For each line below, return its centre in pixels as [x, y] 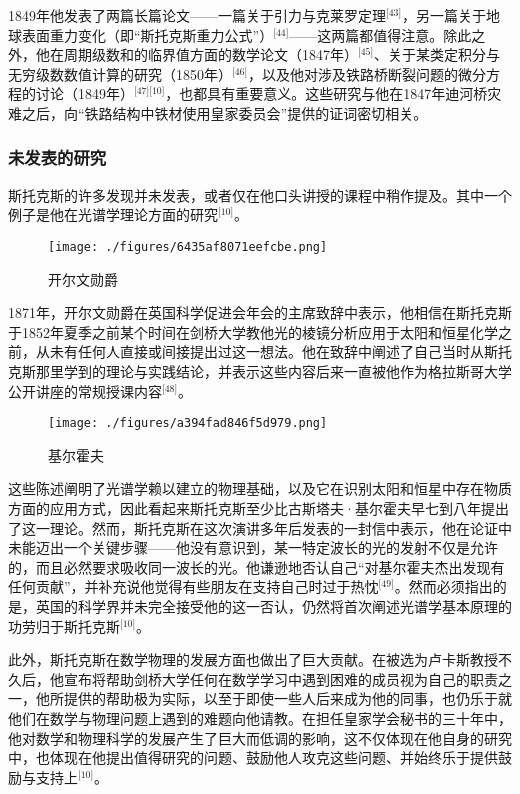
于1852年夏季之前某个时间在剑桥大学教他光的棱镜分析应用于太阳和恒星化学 [253, 331]
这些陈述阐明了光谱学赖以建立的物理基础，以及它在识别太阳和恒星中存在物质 [260, 488]
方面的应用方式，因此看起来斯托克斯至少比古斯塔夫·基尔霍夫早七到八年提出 [258, 508]
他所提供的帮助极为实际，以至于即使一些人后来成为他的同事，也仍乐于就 [273, 698]
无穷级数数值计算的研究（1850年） [120, 73]
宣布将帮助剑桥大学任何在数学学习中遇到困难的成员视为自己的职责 [280, 678]
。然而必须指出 [443, 586]
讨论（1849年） [84, 93]
